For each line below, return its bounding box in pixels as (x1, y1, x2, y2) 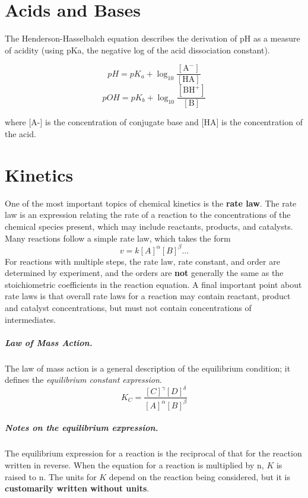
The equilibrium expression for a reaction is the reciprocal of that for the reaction (5, 447, 302, 459)
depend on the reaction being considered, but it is (109, 470, 290, 483)
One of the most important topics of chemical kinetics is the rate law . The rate (5, 196, 297, 209)
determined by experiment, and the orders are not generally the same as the (5, 267, 284, 279)
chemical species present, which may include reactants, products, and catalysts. (5, 220, 293, 232)
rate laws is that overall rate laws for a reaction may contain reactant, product (5, 290, 291, 302)
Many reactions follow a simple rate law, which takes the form (5, 231, 231, 244)
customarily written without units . (5, 482, 150, 494)
